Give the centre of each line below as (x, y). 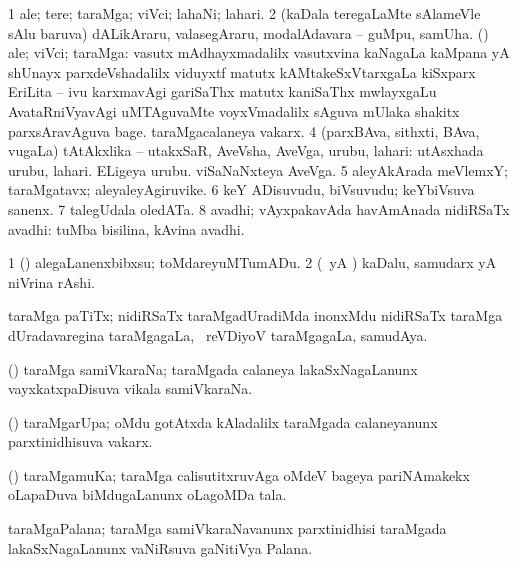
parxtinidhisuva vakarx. (80, 441)
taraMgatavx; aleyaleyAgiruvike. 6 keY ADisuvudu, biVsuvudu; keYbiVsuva (241, 189)
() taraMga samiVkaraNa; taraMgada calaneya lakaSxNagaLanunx (213, 368)
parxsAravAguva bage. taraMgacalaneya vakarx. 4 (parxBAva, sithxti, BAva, (244, 130)
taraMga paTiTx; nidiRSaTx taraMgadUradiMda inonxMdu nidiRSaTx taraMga (255, 315)
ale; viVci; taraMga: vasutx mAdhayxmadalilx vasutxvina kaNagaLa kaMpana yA (259, 52)
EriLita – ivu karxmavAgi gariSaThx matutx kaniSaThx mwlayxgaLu (222, 91)
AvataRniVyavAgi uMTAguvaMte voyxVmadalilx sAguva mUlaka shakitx (234, 110)
